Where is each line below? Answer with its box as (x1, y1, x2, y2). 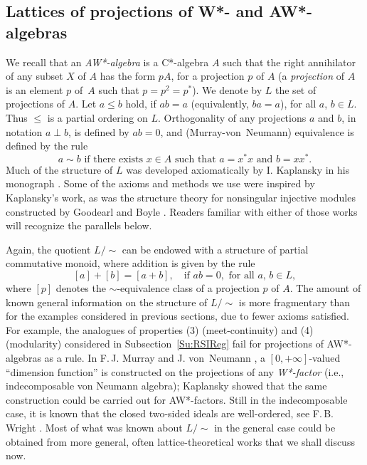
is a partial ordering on (47, 110, 148, 125)
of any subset (6, 68, 63, 83)
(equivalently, (191, 96, 249, 111)
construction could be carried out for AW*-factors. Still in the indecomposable (6, 392, 348, 407)
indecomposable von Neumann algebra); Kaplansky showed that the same (6, 378, 327, 393)
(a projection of (278, 68, 345, 83)
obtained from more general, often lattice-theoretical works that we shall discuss (6, 434, 355, 449)
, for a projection (171, 68, 245, 83)
